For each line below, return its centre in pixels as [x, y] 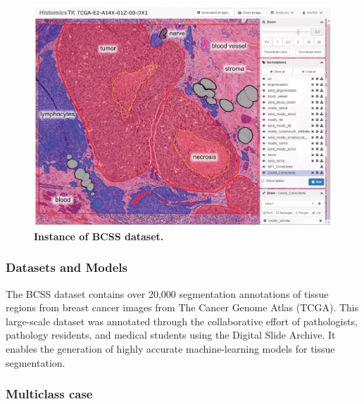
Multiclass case [49, 394]
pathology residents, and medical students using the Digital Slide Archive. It [171, 335]
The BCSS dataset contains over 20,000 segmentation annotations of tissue [167, 293]
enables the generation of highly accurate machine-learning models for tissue [170, 348]
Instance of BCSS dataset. [99, 236]
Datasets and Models [67, 267]
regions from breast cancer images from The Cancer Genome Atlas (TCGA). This [182, 307]
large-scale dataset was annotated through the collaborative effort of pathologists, [182, 321]
